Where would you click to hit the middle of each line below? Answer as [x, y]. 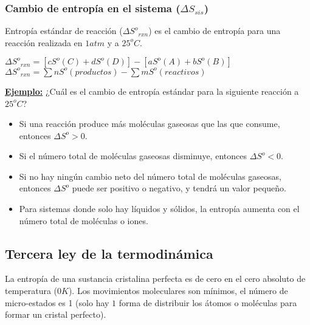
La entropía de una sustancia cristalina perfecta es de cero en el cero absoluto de [155, 279]
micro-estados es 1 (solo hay [57, 302]
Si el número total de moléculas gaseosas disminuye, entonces [133, 156]
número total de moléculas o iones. [84, 220]
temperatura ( [31, 291]
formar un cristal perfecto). [56, 314]
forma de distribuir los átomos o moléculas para [208, 302]
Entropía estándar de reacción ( [64, 31]
